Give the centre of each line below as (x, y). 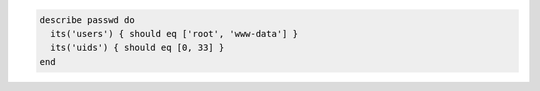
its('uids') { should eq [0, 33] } (137, 48)
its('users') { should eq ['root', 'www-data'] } (174, 33)
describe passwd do (87, 19)
